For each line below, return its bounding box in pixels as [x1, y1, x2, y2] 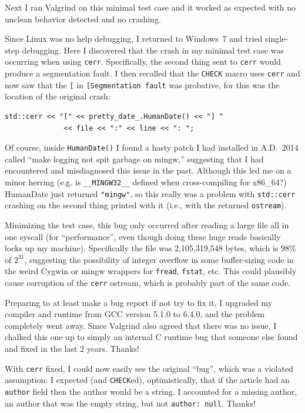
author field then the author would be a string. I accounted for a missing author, [5, 385, 297, 397]
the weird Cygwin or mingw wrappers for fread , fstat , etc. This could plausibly [5, 265, 297, 277]
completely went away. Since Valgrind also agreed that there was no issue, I [5, 319, 277, 331]
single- [265, 32, 289, 45]
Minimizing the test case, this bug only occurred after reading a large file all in [5, 218, 289, 231]
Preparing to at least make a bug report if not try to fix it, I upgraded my [5, 296, 273, 308]
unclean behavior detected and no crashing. [5, 12, 161, 25]
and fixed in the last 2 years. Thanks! [5, 342, 139, 354]
